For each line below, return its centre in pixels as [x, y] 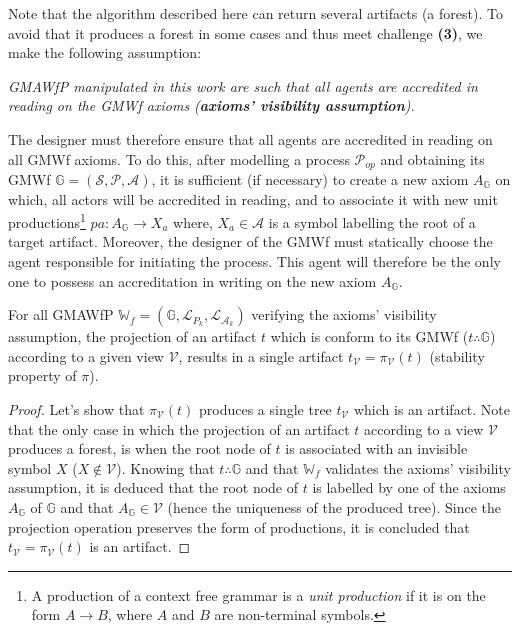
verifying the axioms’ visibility [344, 314]
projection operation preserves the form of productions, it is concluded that [239, 526]
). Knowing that [165, 467]
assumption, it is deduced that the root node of [153, 487]
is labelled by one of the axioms [409, 487]
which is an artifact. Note [432, 409]
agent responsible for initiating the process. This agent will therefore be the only [254, 261]
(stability [457, 355]
